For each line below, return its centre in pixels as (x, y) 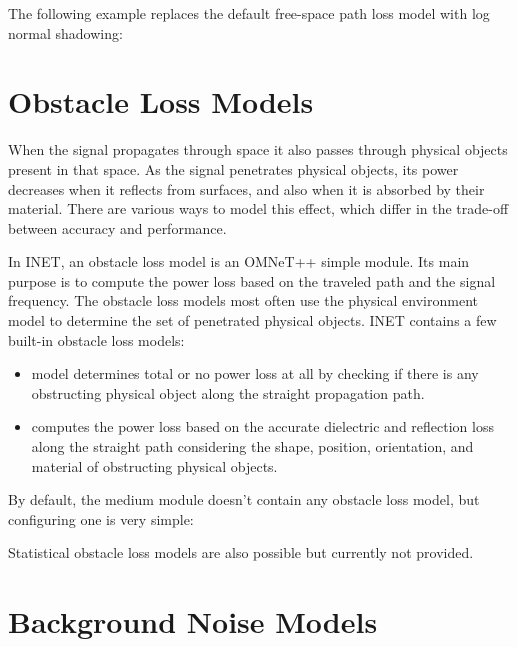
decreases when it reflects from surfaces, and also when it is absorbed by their (246, 188)
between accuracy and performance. (117, 227)
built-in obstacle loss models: (96, 339)
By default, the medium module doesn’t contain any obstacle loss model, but (244, 499)
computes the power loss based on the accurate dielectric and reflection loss (262, 426)
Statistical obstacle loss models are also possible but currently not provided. (241, 552)
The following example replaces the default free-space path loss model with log (249, 13)
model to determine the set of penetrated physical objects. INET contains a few (252, 320)
